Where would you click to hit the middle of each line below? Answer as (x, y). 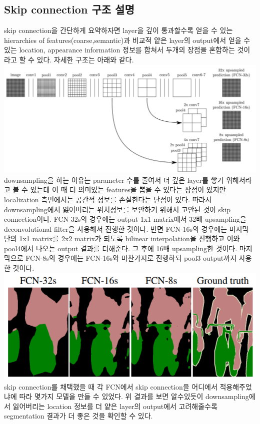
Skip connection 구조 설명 (69, 9)
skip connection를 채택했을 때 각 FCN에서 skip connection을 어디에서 (111, 386)
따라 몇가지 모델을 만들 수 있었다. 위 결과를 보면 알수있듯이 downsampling (134, 396)
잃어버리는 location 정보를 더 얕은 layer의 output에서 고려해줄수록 (115, 406)
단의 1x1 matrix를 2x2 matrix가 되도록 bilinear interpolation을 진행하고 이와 (122, 238)
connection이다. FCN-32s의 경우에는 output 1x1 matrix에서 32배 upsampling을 (125, 219)
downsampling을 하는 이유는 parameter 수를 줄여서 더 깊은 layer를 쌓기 (114, 180)
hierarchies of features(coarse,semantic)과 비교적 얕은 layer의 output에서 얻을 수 (127, 40)
